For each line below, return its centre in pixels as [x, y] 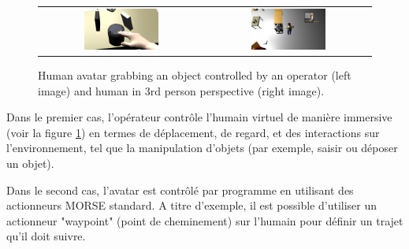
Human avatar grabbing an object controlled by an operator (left [195, 75]
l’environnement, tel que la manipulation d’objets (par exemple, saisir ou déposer [202, 148]
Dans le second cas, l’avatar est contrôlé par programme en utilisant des [180, 190]
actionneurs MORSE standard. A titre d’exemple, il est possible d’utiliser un [192, 205]
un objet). [30, 163]
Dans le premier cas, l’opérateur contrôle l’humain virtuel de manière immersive [199, 117]
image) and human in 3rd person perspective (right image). [181, 90]
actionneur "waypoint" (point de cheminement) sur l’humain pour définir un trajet [205, 220]
